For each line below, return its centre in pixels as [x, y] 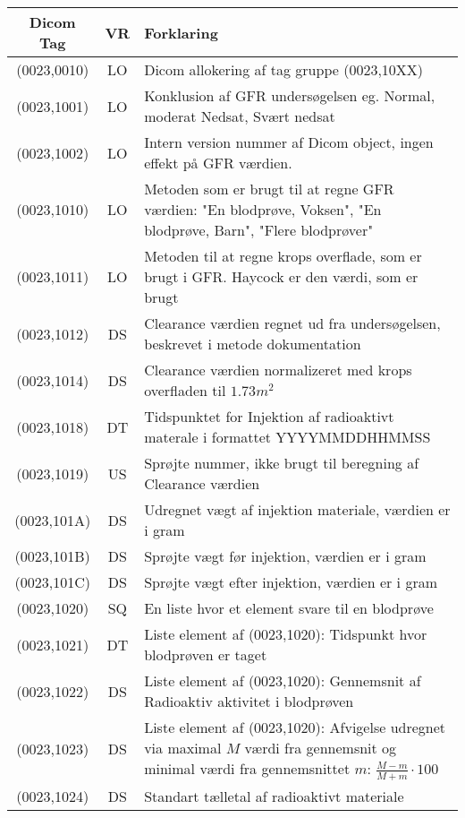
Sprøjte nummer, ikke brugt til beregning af [282, 463]
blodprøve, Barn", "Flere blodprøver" [259, 230]
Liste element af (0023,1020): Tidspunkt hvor [286, 634]
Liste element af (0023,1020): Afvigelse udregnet [295, 727]
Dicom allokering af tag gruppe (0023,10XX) [284, 69]
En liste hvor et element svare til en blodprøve [289, 608]
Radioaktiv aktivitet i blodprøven [249, 701]
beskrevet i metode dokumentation [253, 344]
